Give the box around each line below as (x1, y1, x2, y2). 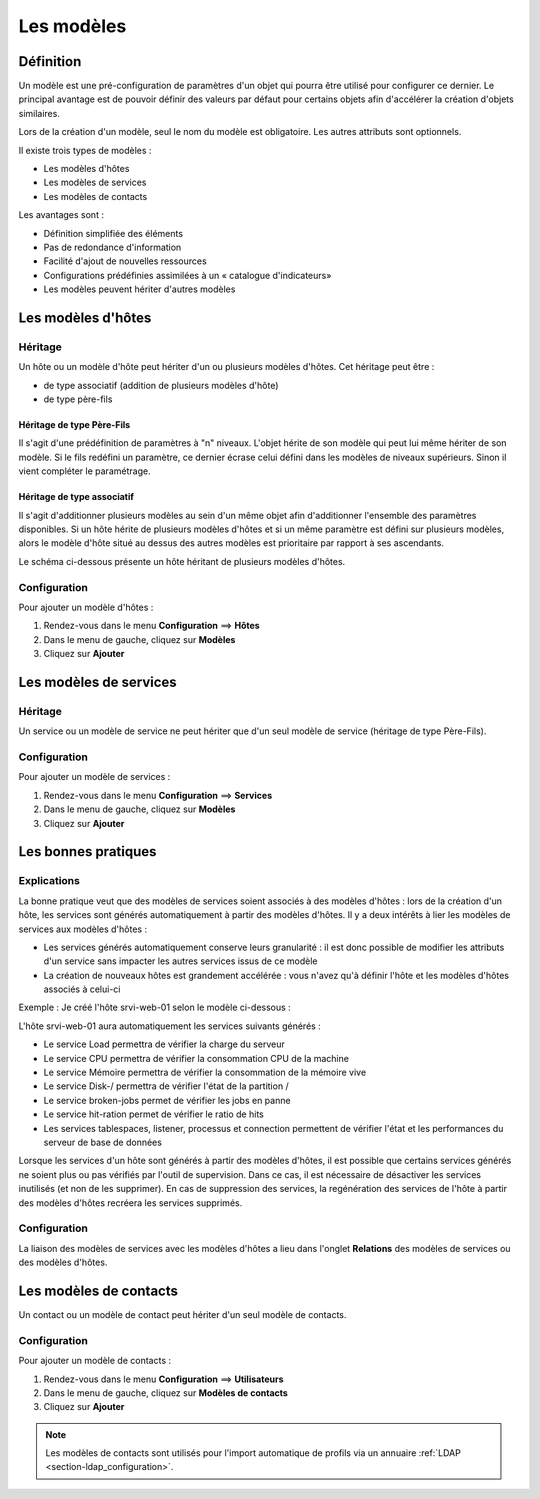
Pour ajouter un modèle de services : (18, 771, 171, 783)
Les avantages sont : (18, 209, 105, 221)
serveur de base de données (43, 1136, 162, 1148)
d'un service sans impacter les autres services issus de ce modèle (43, 955, 318, 967)
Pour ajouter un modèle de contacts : (18, 1355, 172, 1367)
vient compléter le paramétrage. (18, 465, 151, 477)
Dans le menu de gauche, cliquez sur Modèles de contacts (43, 1386, 289, 1399)
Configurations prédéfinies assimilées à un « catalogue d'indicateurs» (43, 269, 332, 281)
